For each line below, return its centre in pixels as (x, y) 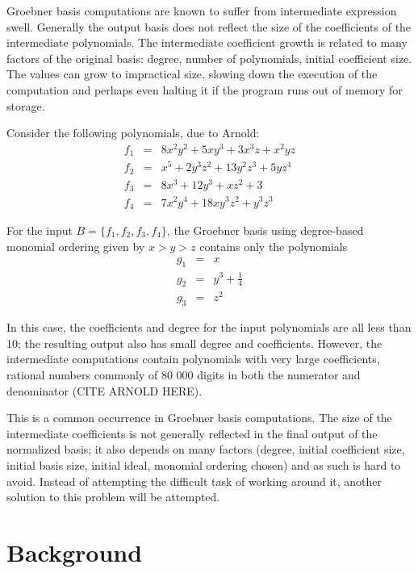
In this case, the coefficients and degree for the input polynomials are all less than (209, 327)
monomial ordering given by (76, 246)
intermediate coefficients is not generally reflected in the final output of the (192, 433)
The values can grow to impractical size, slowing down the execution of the (192, 74)
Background (75, 552)
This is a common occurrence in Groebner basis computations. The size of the (199, 418)
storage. (26, 105)
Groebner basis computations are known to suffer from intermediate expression (202, 10)
